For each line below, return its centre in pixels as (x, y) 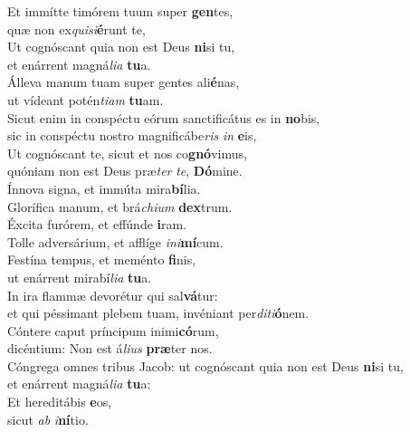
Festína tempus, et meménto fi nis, (102, 259)
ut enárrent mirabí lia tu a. (80, 277)
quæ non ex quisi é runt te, (76, 29)
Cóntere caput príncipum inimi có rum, (113, 330)
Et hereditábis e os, (60, 402)
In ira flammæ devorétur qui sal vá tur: (113, 295)
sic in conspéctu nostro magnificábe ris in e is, (132, 135)
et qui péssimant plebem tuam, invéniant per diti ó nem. (158, 313)
